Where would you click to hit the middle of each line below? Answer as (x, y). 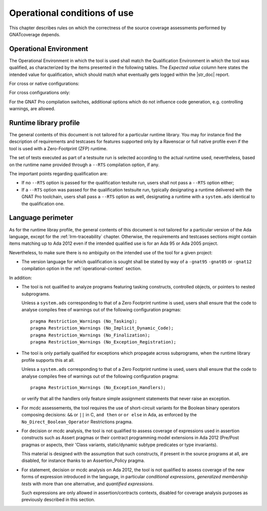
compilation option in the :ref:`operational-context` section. (82, 269)
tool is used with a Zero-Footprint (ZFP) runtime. (58, 148)
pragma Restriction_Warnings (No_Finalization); (90, 335)
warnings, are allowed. (32, 109)
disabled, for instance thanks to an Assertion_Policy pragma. (83, 460)
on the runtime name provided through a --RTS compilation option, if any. (84, 165)
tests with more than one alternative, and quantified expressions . (88, 484)
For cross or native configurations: (44, 84)
